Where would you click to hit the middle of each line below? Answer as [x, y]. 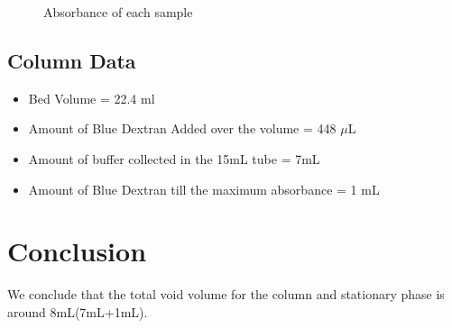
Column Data [72, 60]
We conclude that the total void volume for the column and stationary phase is [226, 294]
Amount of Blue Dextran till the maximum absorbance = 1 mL [204, 189]
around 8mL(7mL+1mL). [78, 311]
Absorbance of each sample [118, 12]
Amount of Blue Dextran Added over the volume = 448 [182, 128]
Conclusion [77, 251]
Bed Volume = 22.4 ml [92, 98]
